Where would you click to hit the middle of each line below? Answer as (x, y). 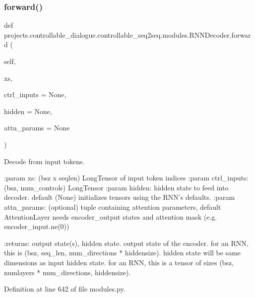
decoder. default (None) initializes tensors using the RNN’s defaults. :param (120, 197)
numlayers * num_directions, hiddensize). (67, 272)
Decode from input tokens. (44, 161)
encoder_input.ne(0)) (37, 226)
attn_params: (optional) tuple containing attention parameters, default (113, 207)
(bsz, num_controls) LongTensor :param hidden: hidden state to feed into (116, 187)
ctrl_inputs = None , (35, 94)
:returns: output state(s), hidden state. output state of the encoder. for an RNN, (126, 243)
